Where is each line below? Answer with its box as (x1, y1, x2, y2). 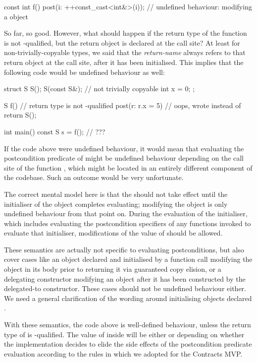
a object (4, 11, 28, 21)
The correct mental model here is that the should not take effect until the (4, 188, 228, 199)
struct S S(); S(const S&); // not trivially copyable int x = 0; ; (4, 83, 195, 94)
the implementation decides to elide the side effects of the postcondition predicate (4, 339, 252, 349)
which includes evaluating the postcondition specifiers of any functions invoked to (4, 218, 251, 228)
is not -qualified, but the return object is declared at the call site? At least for (4, 37, 240, 48)
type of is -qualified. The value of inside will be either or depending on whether (4, 329, 245, 339)
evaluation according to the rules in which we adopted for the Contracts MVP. (4, 348, 243, 359)
